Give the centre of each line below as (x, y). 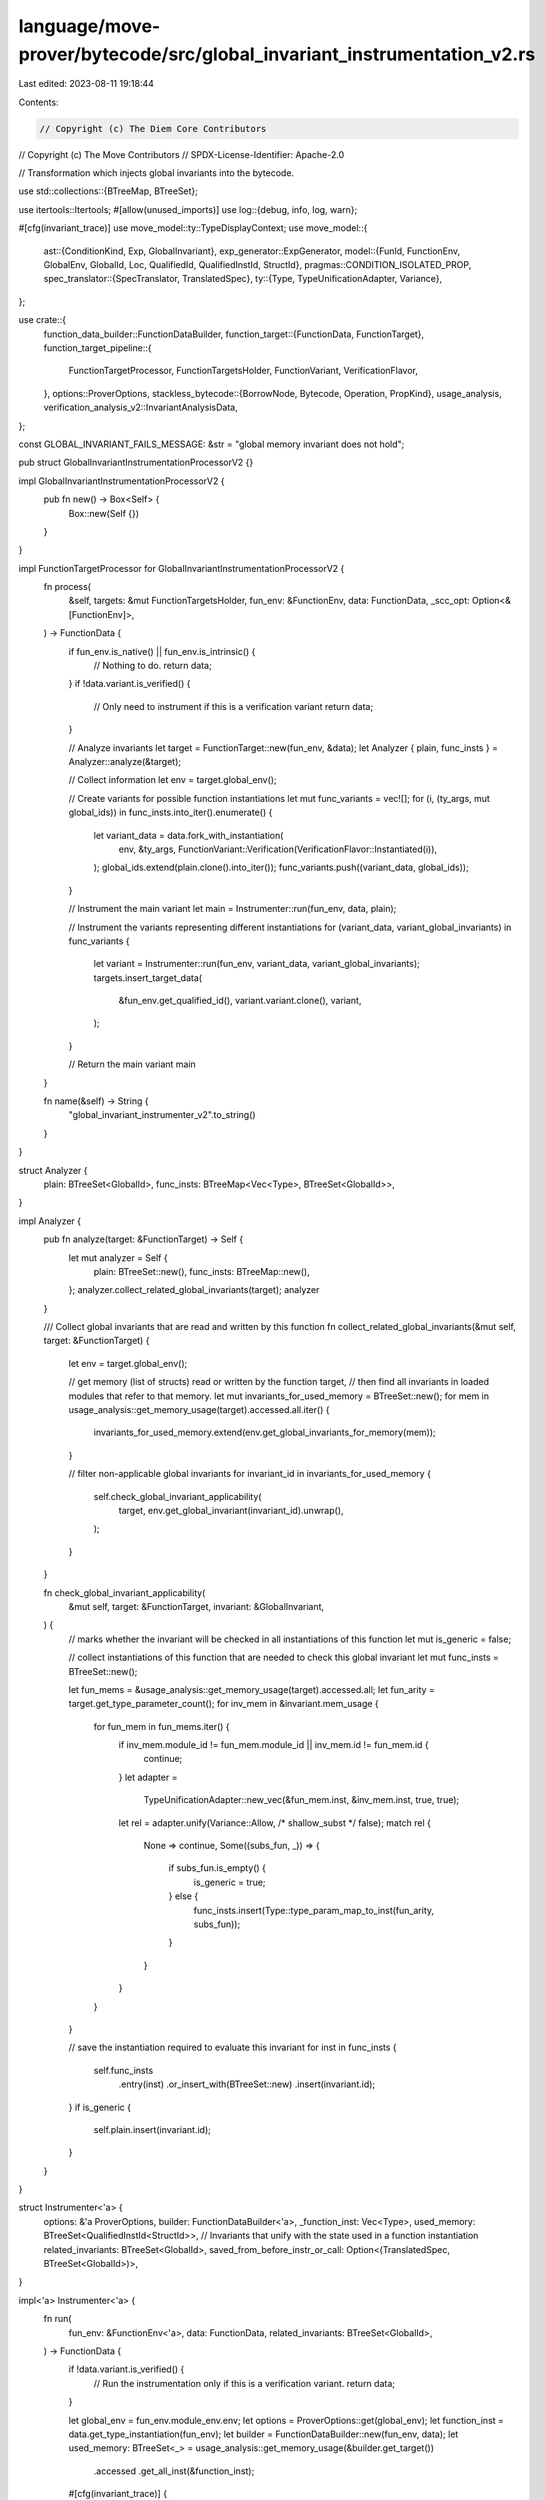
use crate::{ (42, 320)
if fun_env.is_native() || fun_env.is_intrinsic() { (162, 651)
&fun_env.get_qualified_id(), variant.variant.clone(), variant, (240, 1001)
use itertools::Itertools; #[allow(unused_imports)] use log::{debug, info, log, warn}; (188, 209)
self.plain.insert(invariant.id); (152, 2129)
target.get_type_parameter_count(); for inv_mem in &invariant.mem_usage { (223, 1704)
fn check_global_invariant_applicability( (124, 1592)
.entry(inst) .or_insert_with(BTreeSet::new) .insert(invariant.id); (247, 2084)
